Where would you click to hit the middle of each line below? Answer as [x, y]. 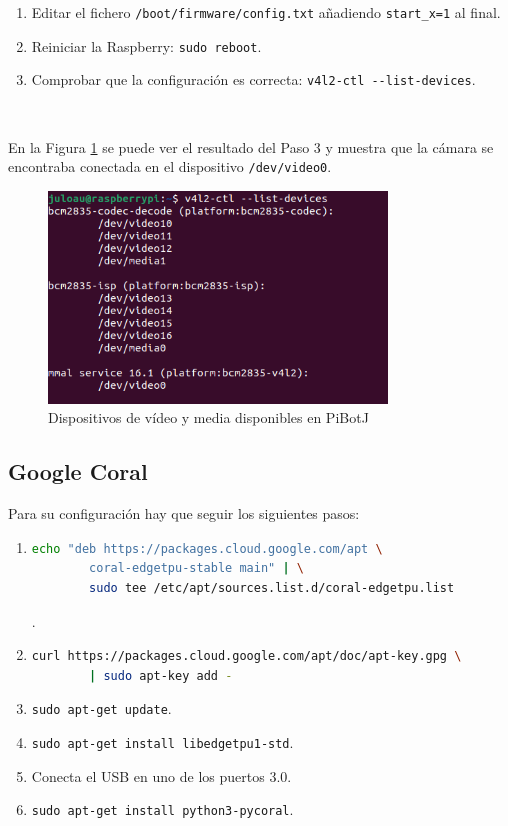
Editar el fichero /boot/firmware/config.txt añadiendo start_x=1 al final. [266, 12]
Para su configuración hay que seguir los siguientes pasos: [184, 513]
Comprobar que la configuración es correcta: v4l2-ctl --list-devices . [253, 79]
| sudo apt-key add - [161, 675]
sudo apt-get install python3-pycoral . [162, 809]
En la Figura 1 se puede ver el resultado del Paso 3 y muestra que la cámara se [251, 146]
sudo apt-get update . [101, 708]
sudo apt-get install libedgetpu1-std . [162, 741]
